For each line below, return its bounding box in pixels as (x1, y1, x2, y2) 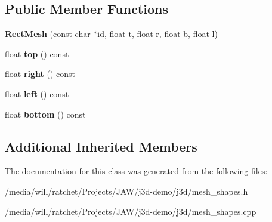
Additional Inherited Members (5, 137, 197, 155)
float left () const (5, 87, 69, 100)
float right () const (5, 67, 76, 80)
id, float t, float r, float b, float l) (97, 27, 218, 40)
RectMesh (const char (5, 27, 91, 40)
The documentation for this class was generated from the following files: (5, 165, 268, 177)
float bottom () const (5, 107, 86, 120)
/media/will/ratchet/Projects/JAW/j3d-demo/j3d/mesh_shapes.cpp (5, 205, 256, 217)
